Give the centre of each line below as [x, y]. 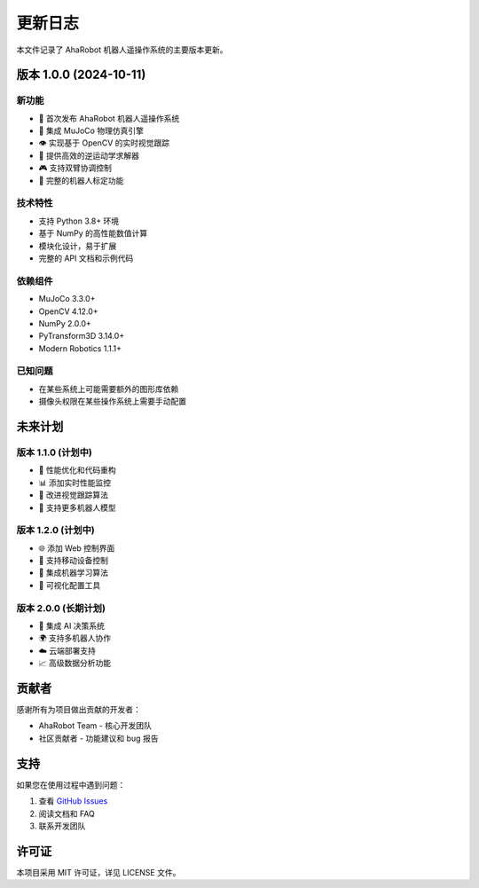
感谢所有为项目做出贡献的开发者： [79, 710]
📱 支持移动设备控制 [74, 561]
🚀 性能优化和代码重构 [78, 470]
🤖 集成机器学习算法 [74, 573]
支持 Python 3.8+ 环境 [79, 221]
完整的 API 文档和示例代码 [86, 258]
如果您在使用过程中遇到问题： [71, 784]
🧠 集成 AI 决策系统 [72, 625]
